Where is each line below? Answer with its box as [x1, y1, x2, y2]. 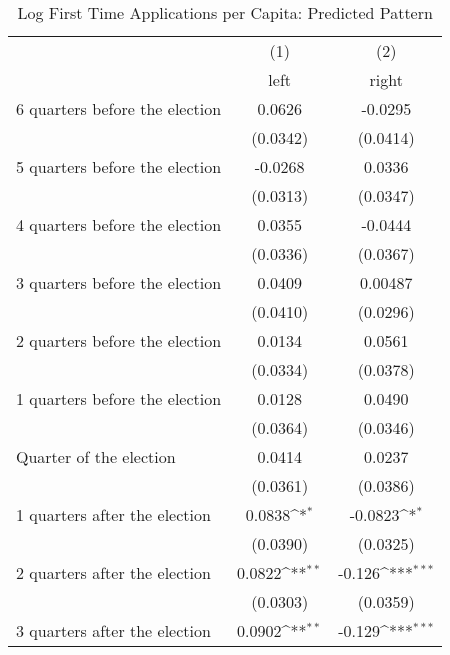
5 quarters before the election [16, 155, 222, 178]
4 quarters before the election [16, 213, 222, 236]
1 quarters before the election [16, 387, 222, 410]
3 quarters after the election [16, 619, 211, 642]
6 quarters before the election [16, 97, 222, 120]
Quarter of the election [16, 445, 176, 468]
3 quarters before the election [16, 271, 222, 294]
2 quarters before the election [16, 329, 222, 352]
